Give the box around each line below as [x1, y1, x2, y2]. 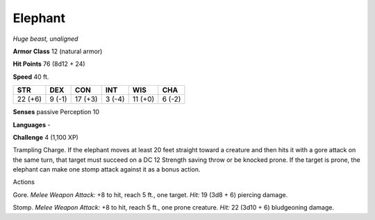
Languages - [12, 120, 51, 129]
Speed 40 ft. [12, 73, 49, 81]
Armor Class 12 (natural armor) [12, 47, 103, 55]
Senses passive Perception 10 [12, 108, 100, 116]
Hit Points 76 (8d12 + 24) [12, 59, 86, 68]
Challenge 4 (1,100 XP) [12, 133, 79, 141]
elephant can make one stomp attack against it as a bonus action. [12, 165, 201, 174]
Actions [12, 178, 35, 186]
